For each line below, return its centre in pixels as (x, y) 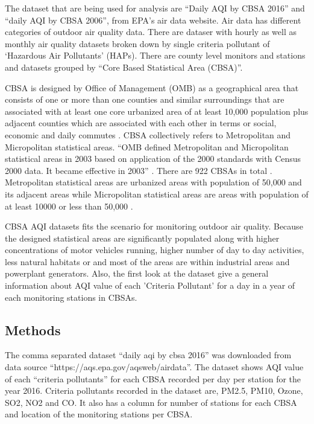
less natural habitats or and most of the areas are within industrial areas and (147, 261)
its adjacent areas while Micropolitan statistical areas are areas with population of (157, 194)
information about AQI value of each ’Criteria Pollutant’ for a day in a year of (150, 285)
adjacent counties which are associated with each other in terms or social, (141, 123)
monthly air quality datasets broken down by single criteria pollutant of (137, 43)
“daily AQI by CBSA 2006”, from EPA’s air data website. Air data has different (153, 20)
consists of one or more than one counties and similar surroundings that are (145, 99)
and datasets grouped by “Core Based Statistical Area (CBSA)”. (124, 67)
